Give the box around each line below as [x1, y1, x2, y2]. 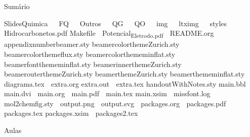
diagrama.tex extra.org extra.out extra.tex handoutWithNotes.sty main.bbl [4, 78, 246, 89]
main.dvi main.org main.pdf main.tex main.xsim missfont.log [4, 88, 211, 99]
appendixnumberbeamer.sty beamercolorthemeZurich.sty [4, 39, 180, 49]
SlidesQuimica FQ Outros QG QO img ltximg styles [4, 18, 227, 28]
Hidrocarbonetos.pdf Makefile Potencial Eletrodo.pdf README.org [4, 28, 214, 39]
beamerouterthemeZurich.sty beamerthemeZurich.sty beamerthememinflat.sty [4, 68, 245, 79]
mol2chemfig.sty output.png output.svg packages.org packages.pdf [4, 98, 226, 108]
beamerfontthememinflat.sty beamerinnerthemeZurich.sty [4, 58, 182, 69]
